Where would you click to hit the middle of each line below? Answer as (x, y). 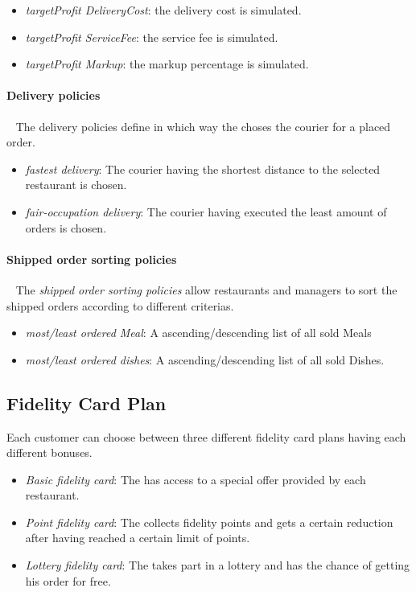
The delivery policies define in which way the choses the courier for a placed (203, 126)
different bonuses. (49, 452)
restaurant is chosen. (76, 185)
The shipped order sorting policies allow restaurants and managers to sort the (206, 289)
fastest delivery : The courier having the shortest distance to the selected (203, 169)
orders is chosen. (66, 227)
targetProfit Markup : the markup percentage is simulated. (167, 64)
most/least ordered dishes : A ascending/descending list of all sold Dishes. (205, 359)
